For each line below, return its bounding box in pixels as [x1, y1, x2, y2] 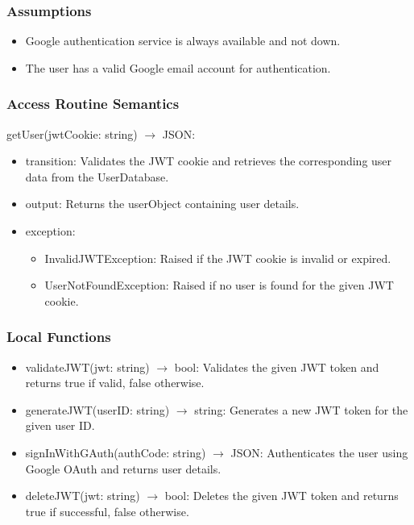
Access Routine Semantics [6, 94, 180, 114]
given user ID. [25, 417, 95, 434]
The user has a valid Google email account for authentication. [25, 59, 331, 76]
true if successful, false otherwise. [25, 502, 189, 519]
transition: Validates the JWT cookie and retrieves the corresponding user [25, 152, 392, 169]
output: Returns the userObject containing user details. [25, 195, 300, 212]
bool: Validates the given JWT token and [174, 358, 379, 375]
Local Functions [6, 327, 111, 347]
